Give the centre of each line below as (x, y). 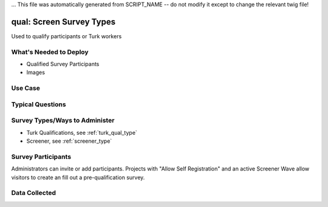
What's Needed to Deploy (50, 52)
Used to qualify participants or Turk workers (67, 36)
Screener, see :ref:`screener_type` (69, 141)
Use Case (26, 88)
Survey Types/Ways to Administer (63, 120)
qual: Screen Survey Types (63, 22)
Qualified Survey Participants (63, 64)
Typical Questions (39, 104)
